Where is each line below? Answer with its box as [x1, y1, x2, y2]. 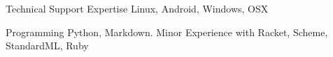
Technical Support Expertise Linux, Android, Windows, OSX [6, 1, 269, 15]
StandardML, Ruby [6, 38, 89, 53]
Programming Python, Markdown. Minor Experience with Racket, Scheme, [6, 24, 328, 39]
